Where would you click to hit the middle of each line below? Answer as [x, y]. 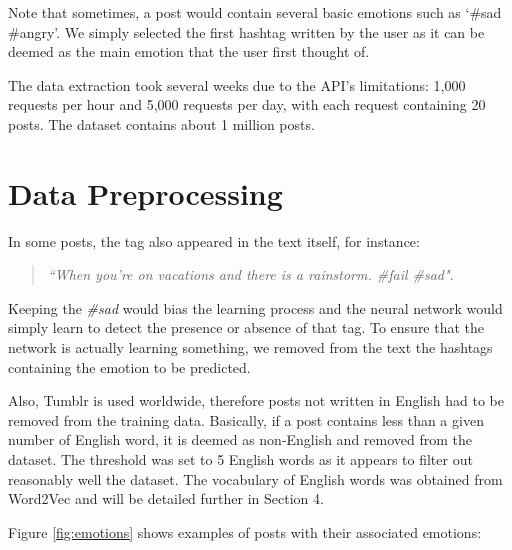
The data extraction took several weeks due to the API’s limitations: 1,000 [237, 84]
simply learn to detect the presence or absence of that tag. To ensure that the [246, 327]
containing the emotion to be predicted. [129, 366]
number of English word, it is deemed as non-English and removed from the [240, 439]
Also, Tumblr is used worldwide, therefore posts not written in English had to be [256, 400]
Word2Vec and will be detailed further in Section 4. [166, 498]
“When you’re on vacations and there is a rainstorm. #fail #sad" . [250, 274]
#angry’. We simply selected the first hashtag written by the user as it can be [246, 31]
